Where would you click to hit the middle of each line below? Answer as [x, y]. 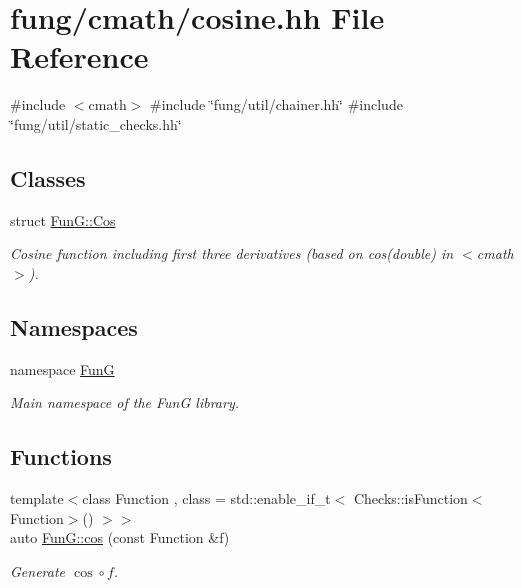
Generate [38, 570]
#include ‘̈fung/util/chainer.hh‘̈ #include [276, 104]
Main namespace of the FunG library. [124, 402]
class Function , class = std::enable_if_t [206, 498]
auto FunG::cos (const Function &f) [120, 537]
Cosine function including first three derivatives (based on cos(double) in [232, 253]
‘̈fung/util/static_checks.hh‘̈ [96, 123]
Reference [79, 56]
